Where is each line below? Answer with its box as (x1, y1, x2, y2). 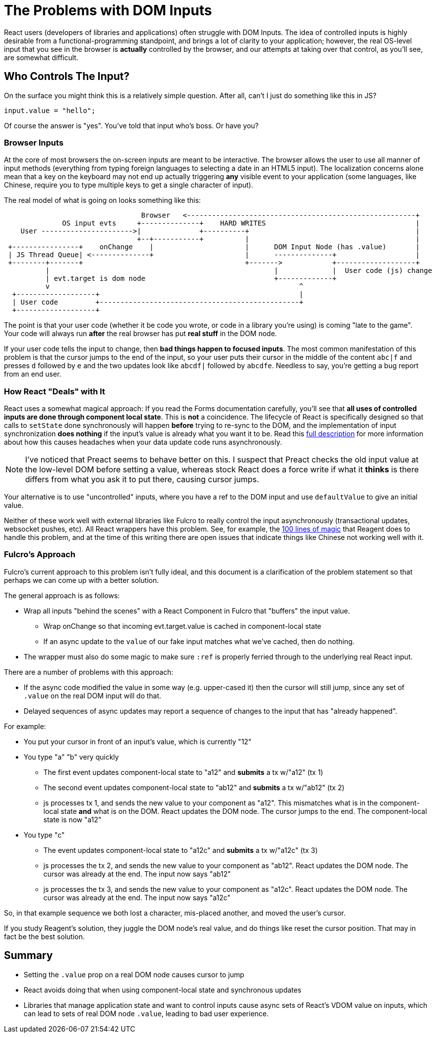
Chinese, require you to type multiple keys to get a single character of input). (4, 181, 254, 190)
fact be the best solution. (4, 932, 85, 941)
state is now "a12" (43, 815, 102, 824)
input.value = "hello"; (4, 106, 96, 115)
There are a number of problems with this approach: (4, 667, 174, 676)
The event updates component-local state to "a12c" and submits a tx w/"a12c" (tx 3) (43, 845, 318, 854)
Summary (4, 949, 53, 962)
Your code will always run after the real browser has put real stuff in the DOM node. (4, 329, 277, 338)
